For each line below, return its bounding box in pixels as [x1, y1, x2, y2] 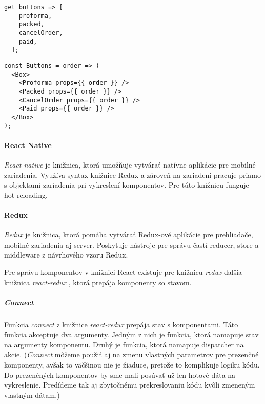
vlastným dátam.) [4, 389, 60, 400]
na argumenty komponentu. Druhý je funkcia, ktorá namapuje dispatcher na [4, 339, 244, 350]
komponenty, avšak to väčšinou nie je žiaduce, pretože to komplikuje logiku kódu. [4, 359, 260, 370]
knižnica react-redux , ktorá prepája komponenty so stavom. [4, 277, 192, 287]
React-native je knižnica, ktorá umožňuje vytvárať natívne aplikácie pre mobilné [4, 159, 256, 170]
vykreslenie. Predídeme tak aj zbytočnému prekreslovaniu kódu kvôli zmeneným [4, 379, 255, 390]
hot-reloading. [4, 189, 48, 200]
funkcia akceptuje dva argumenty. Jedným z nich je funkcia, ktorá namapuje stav [4, 329, 259, 340]
